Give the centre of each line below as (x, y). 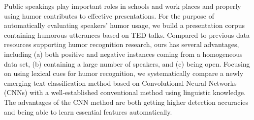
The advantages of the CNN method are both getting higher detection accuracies (126, 102)
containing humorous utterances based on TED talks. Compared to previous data (127, 35)
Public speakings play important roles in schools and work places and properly (123, 6)
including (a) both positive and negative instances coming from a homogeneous (123, 54)
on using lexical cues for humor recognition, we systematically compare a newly (124, 73)
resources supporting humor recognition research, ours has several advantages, (122, 44)
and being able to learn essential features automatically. (88, 111)
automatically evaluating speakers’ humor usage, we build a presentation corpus (124, 25)
